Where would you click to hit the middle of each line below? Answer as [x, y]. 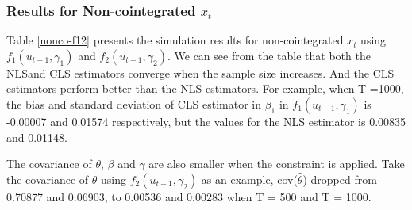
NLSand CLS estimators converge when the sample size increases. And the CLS [200, 73]
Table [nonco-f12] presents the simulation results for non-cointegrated [175, 40]
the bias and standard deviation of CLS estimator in [134, 104]
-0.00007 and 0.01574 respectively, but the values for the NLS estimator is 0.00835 [206, 121]
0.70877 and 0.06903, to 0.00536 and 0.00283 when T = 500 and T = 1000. [189, 196]
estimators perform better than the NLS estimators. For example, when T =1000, [205, 88]
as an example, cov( [249, 179]
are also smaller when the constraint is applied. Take [277, 164]
